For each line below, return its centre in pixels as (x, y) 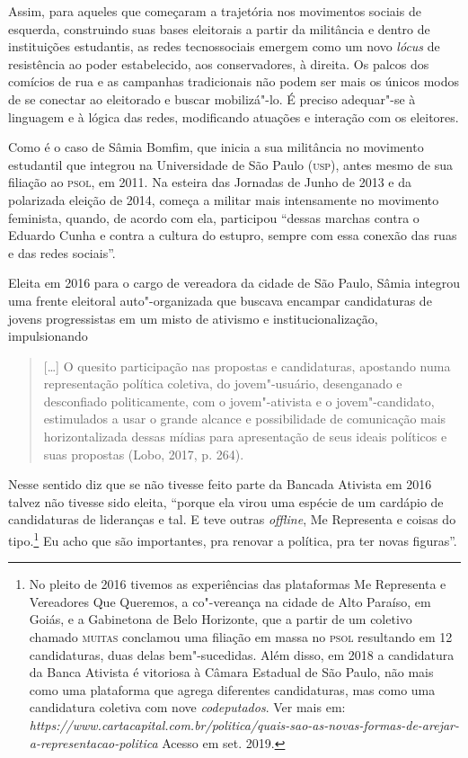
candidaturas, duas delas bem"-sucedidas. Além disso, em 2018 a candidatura (242, 654)
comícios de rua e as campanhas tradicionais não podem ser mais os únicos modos (234, 81)
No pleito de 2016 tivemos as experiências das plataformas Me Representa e (238, 584)
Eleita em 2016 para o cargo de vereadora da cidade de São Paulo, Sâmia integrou (234, 283)
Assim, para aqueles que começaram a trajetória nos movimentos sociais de (215, 11)
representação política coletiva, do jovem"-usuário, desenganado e (223, 383)
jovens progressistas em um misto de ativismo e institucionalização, (193, 318)
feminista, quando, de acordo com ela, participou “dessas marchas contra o (214, 217)
